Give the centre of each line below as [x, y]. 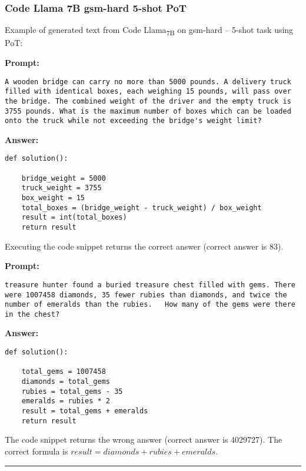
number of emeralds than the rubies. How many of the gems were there [150, 305]
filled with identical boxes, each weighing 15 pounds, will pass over [148, 92]
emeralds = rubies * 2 [66, 401]
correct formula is [36, 451]
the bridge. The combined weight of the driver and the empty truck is [148, 101]
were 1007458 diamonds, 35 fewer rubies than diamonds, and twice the [146, 295]
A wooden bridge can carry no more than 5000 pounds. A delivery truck [148, 82]
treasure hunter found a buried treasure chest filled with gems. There [150, 285]
